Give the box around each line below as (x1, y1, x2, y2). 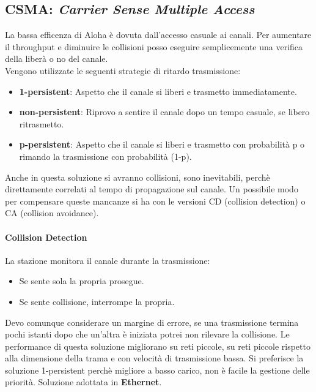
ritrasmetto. (19, 117, 64, 130)
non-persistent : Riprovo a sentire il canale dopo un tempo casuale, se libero (19, 105, 310, 118)
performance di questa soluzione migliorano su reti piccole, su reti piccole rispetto (5, 339, 310, 352)
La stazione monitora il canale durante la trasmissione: (5, 254, 210, 266)
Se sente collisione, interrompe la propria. (19, 295, 175, 307)
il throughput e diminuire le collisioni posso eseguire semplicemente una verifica (5, 40, 303, 53)
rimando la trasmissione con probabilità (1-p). (19, 149, 192, 162)
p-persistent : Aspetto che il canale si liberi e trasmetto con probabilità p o (19, 138, 305, 151)
